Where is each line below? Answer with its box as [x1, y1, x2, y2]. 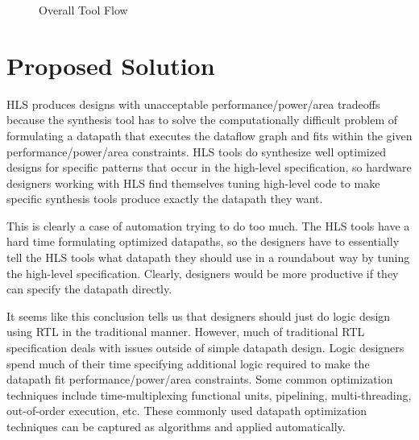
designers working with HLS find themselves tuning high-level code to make [6, 174, 380, 191]
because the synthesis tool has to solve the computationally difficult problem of [6, 111, 398, 128]
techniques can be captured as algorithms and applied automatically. [6, 418, 346, 434]
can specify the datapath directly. [6, 280, 172, 297]
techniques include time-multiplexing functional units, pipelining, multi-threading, [6, 386, 412, 403]
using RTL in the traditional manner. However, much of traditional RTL [6, 323, 365, 340]
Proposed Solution [6, 48, 215, 81]
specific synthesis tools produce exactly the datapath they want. [6, 190, 323, 207]
